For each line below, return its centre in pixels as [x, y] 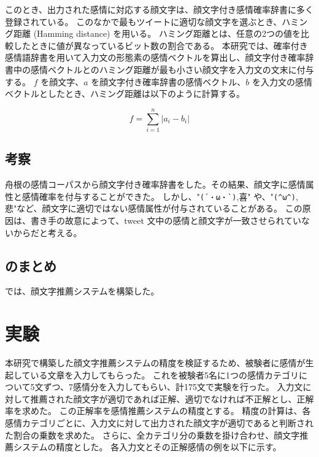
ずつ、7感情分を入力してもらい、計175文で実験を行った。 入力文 [173, 387]
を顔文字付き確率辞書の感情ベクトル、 [168, 81]
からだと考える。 [48, 232]
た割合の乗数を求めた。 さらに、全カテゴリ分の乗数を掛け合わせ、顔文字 [152, 435]
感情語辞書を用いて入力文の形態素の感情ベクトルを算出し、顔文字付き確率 [155, 57]
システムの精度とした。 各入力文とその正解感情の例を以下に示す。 [147, 447]
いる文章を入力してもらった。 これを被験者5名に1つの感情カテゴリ [165, 374]
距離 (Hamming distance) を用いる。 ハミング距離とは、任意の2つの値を [157, 33]
